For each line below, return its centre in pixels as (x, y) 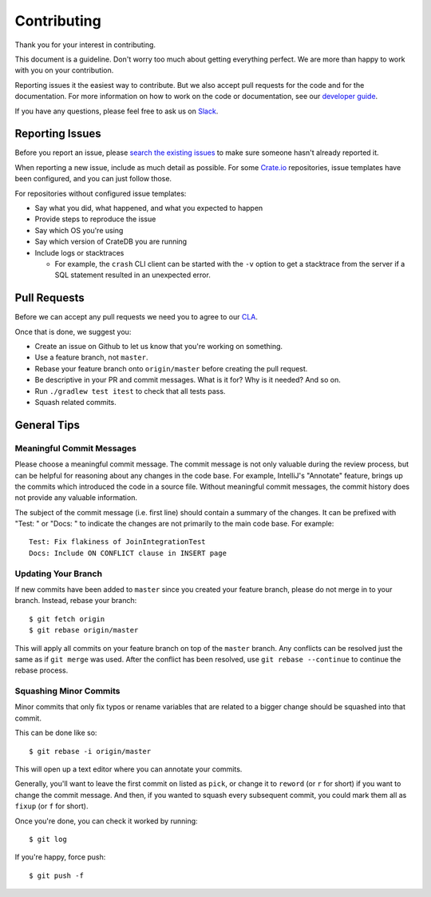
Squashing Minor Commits (67, 691)
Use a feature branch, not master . (91, 357)
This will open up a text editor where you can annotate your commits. (129, 769)
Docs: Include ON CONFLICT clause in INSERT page (128, 553)
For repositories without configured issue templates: (101, 193)
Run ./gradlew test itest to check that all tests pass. (130, 391)
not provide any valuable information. (76, 498)
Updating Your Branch (59, 574)
